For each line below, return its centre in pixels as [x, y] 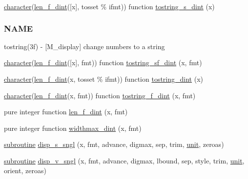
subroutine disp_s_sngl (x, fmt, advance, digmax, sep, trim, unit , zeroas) [114, 144]
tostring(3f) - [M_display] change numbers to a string [84, 46]
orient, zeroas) [25, 170]
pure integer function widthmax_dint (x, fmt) [73, 128]
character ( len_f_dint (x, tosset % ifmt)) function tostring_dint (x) [103, 79]
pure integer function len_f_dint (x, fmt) [66, 112]
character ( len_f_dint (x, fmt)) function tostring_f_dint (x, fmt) [100, 95]
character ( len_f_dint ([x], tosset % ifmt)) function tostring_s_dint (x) [109, 6]
